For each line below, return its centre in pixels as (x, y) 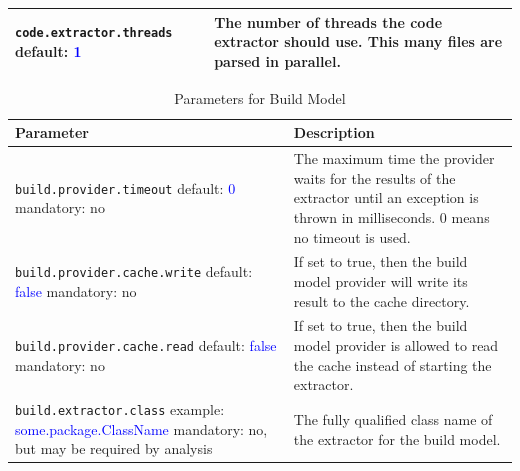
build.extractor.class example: (120, 409)
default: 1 (48, 50)
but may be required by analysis (114, 448)
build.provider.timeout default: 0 (125, 187)
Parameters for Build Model (260, 97)
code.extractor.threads (94, 33)
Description (334, 132)
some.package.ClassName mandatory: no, (141, 428)
